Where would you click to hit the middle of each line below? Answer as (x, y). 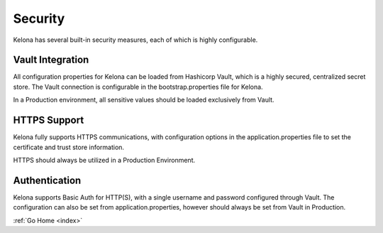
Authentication (47, 180)
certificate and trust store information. (68, 147)
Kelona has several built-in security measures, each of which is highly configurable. (135, 40)
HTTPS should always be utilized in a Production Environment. (104, 160)
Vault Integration (51, 60)
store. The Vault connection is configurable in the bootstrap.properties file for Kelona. (138, 87)
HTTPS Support (49, 120)
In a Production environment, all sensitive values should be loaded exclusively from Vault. (144, 100)
